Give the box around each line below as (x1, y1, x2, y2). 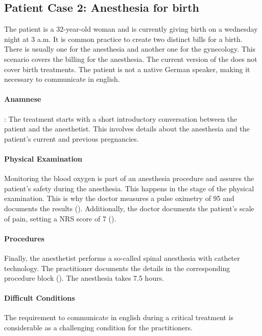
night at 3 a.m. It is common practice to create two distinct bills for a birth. (4, 33, 243, 44)
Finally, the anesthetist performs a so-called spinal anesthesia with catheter (4, 252, 240, 263)
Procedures (4, 233, 44, 243)
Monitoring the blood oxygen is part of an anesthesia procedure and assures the (4, 173, 254, 184)
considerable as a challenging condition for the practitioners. (4, 322, 193, 333)
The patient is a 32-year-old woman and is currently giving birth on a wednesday (4, 24, 258, 34)
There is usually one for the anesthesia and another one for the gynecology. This (4, 43, 256, 54)
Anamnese (4, 94, 41, 104)
